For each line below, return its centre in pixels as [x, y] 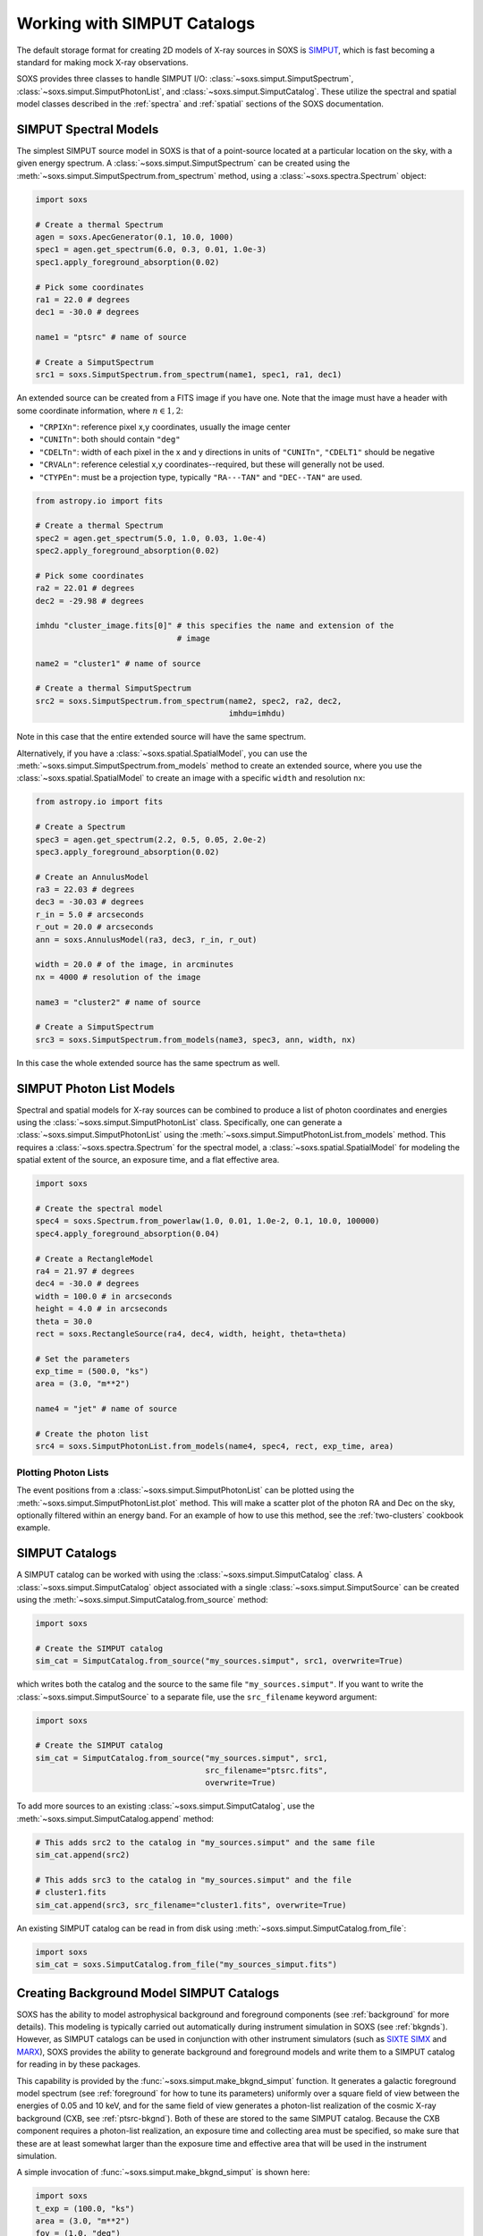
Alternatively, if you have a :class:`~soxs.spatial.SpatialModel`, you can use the [162, 753]
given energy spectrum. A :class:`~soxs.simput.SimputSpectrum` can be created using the [183, 163]
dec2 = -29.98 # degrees [90, 601]
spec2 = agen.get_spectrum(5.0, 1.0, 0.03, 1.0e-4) [151, 538]
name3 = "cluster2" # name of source [118, 1002]
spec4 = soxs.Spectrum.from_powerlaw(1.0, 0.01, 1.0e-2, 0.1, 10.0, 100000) [208, 1221]
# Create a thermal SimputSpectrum [113, 688]
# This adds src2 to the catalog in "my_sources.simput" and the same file [205, 1842]
